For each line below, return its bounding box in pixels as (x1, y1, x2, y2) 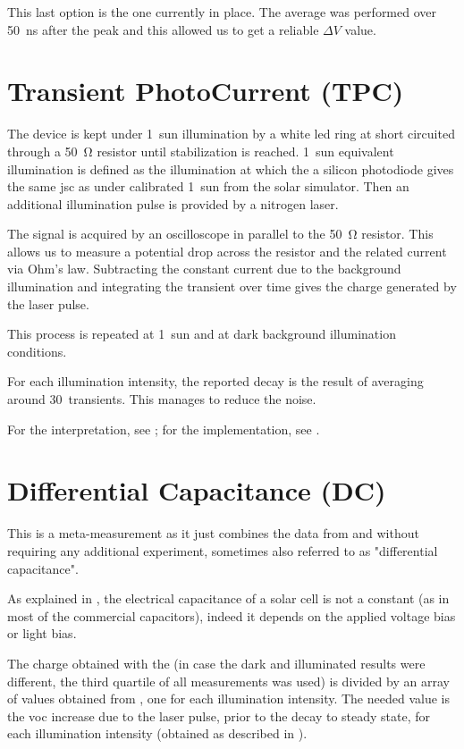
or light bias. (7, 624, 77, 643)
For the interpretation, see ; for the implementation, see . (7, 419, 320, 438)
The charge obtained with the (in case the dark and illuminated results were (7, 653, 426, 672)
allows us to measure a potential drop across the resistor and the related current (7, 241, 447, 260)
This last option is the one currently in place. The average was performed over (7, 3, 437, 21)
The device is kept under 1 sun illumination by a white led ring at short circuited (7, 124, 455, 143)
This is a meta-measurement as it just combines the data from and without (7, 524, 419, 543)
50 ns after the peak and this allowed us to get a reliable (7, 20, 319, 38)
